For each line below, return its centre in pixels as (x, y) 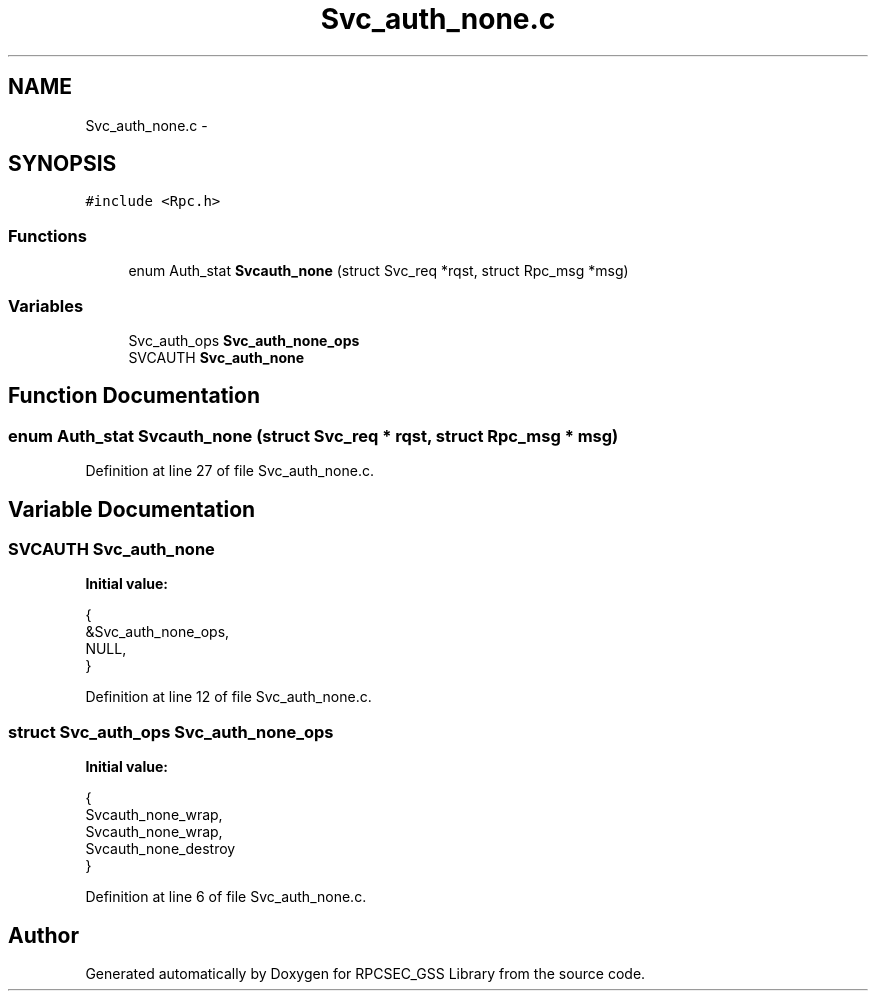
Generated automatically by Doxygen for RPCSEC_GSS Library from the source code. (365, 973)
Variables (46, 305)
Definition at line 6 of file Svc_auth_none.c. (226, 897)
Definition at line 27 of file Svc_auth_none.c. (229, 471)
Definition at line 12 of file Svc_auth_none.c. (228, 697)
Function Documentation (134, 396)
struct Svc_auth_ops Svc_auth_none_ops (171, 731)
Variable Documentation (132, 509)
